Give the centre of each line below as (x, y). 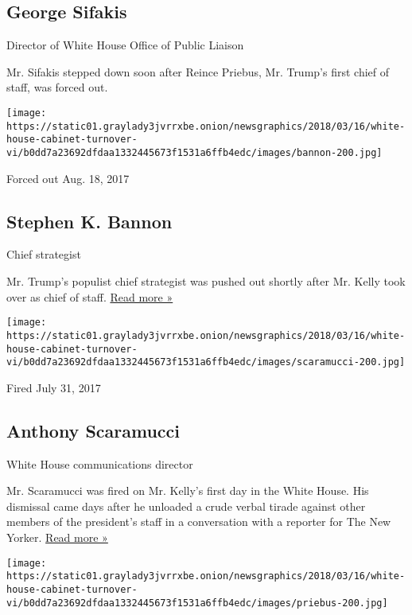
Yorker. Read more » (57, 537)
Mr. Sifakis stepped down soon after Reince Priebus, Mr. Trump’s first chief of (198, 71)
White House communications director (100, 463)
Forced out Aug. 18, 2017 (68, 178)
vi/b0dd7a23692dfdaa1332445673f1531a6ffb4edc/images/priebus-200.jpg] (197, 603)
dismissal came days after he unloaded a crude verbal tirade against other (186, 506)
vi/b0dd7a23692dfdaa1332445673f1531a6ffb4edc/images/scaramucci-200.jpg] (206, 362)
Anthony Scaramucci (93, 430)
